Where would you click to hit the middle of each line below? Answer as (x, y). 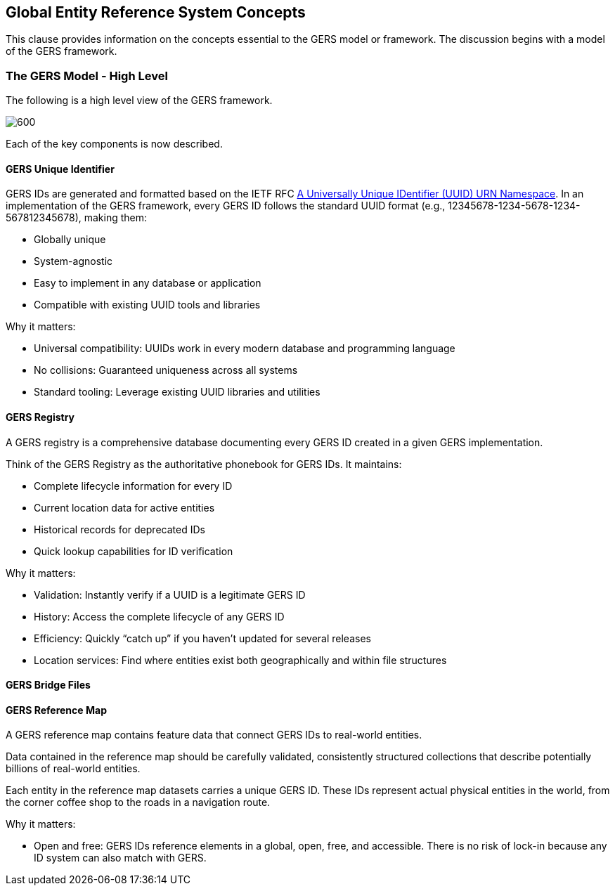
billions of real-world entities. (73, 769)
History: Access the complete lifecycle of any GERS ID (159, 616)
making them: (116, 218)
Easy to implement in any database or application (148, 283)
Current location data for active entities (124, 507)
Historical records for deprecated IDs (119, 529)
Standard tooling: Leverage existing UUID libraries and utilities (177, 392)
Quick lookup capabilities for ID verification (134, 551)
